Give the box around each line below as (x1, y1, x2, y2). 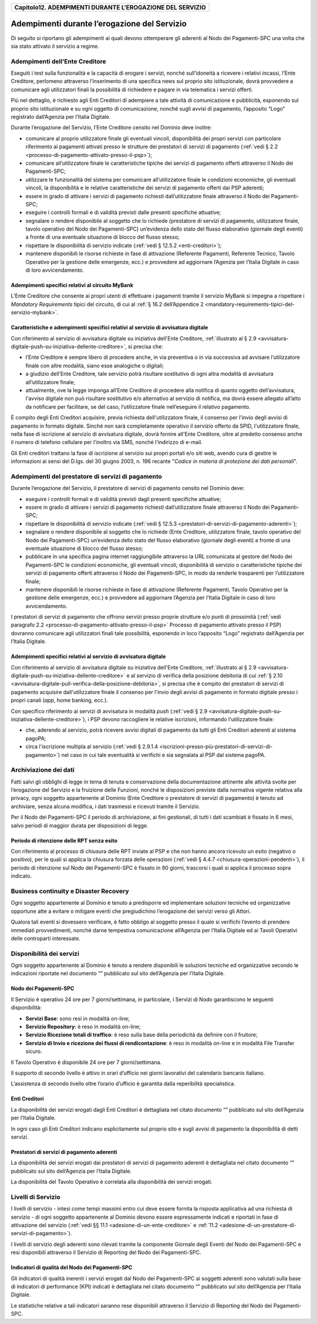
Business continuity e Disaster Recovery (11, 887, 129, 895)
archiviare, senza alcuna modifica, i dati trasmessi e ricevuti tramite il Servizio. (11, 803, 201, 810)
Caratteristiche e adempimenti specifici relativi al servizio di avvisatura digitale (11, 324, 208, 331)
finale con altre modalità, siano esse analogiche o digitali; (25, 362, 164, 369)
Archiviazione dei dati (11, 766, 75, 774)
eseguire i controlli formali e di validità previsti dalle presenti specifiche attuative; (25, 209, 221, 216)
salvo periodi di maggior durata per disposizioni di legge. (11, 822, 149, 829)
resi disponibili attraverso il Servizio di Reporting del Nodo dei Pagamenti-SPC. (11, 1249, 201, 1256)
